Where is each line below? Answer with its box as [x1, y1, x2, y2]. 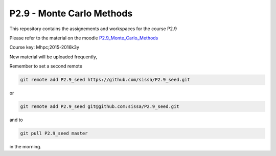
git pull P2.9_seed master [20, 130, 88, 137]
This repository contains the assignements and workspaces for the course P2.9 [9, 26, 177, 32]
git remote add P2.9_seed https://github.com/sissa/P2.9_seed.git [20, 77, 190, 83]
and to [9, 117, 23, 123]
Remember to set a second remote [9, 63, 83, 69]
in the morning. [9, 144, 42, 150]
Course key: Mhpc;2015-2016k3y [9, 44, 79, 51]
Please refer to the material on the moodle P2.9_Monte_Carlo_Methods [9, 35, 158, 41]
